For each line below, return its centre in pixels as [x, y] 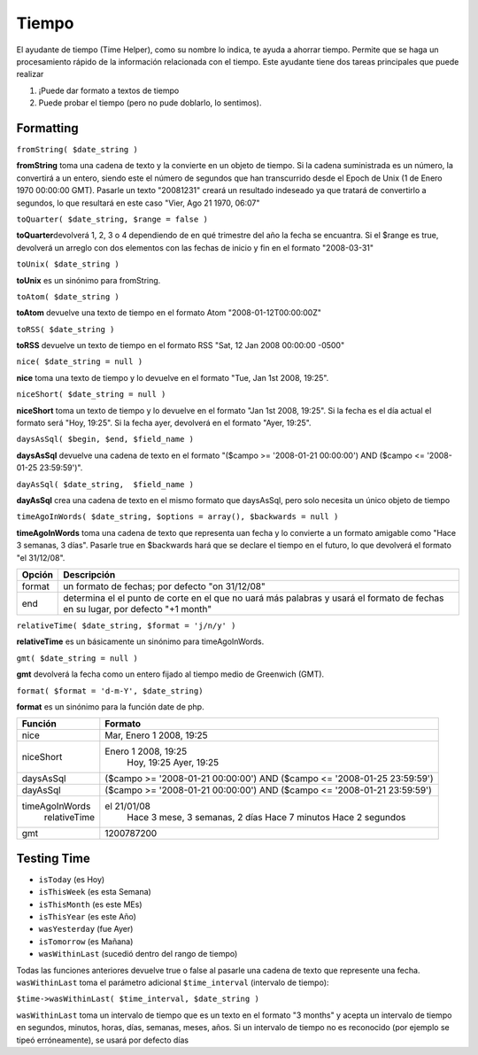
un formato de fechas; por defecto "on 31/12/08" [164, 586]
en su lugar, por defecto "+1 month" [138, 609]
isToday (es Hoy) [72, 879]
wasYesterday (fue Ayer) [86, 929]
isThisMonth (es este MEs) [90, 904]
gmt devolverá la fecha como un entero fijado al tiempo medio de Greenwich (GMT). [170, 674]
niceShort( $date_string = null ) [91, 395]
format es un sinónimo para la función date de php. [110, 706]
